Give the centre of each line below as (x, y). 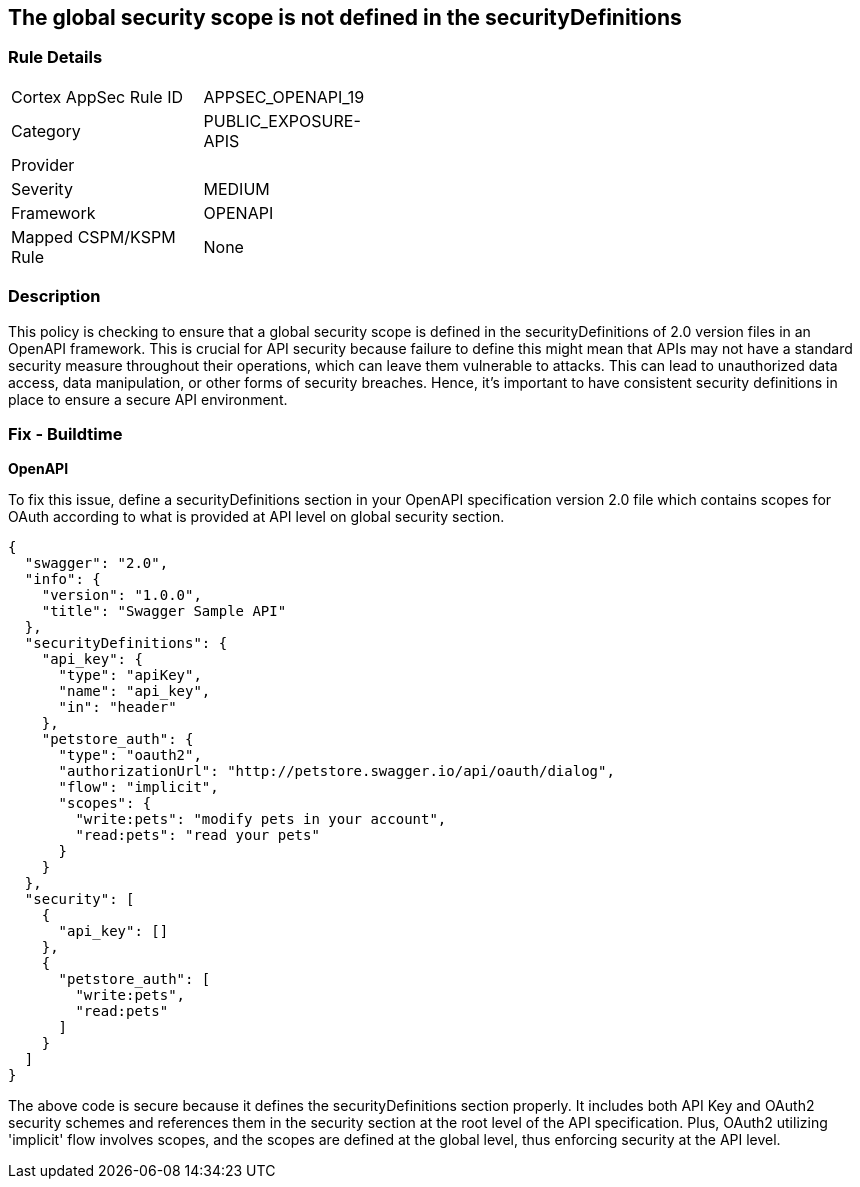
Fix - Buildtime (65, 433)
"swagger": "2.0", (96, 563)
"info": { (62, 579)
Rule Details (55, 57)
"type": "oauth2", (130, 755)
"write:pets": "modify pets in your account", (261, 819)
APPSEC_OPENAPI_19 (284, 96)
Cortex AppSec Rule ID (97, 96)
